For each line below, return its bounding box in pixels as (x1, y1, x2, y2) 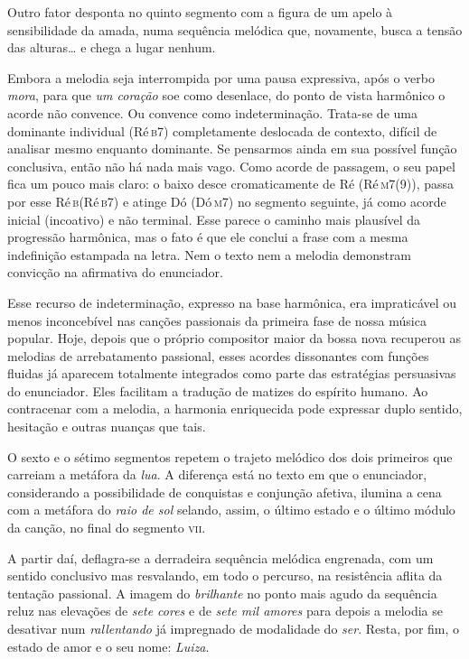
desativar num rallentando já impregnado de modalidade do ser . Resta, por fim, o (7, 619, 460, 637)
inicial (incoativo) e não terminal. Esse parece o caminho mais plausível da (7, 209, 421, 228)
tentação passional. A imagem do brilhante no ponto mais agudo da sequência (7, 583, 437, 602)
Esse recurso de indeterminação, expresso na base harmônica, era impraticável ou (7, 292, 457, 311)
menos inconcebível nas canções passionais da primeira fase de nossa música (7, 311, 427, 329)
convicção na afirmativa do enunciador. (7, 263, 223, 282)
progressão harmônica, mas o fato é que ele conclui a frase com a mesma (7, 227, 408, 246)
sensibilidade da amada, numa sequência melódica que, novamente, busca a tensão (7, 20, 463, 39)
